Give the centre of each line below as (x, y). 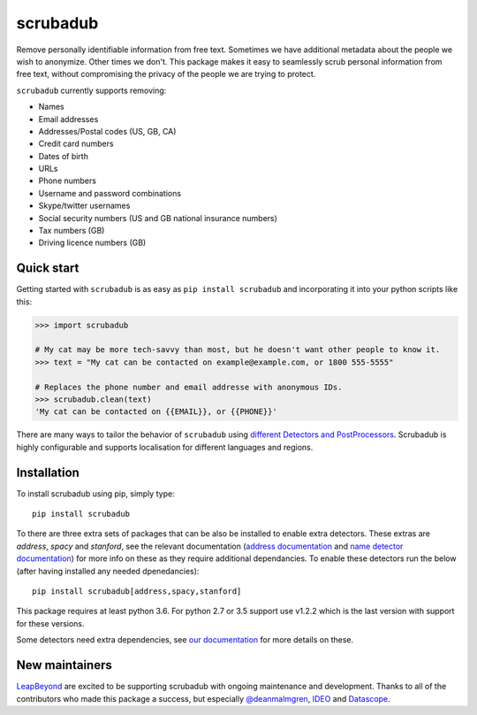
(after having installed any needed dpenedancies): (108, 571)
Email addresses (68, 119)
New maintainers (64, 665)
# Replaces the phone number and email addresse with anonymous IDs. (189, 387)
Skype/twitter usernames (84, 206)
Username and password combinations (110, 193)
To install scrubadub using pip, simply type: (96, 493)
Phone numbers (68, 181)
